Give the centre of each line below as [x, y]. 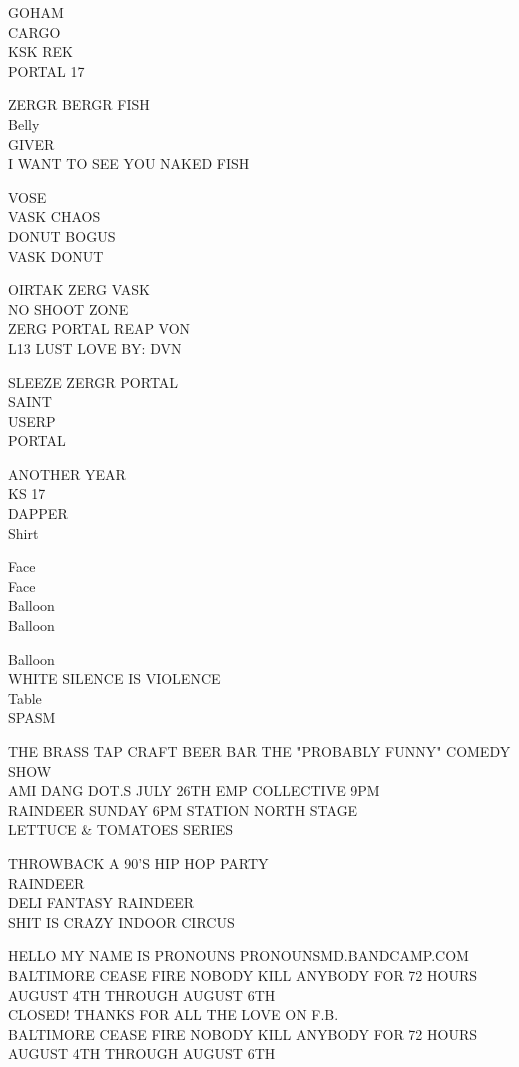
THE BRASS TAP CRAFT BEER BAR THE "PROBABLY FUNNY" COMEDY [259, 751]
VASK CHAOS [54, 216]
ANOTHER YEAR [67, 473]
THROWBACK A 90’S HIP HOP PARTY [138, 862]
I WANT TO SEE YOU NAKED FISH [129, 163]
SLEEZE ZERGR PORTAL [93, 381]
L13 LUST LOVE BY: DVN [95, 347]
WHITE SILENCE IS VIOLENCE [114, 678]
